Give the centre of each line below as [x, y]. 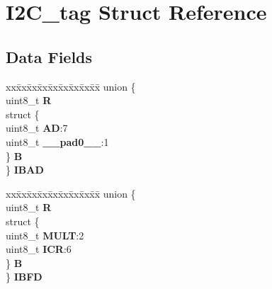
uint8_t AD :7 [37, 128]
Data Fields [49, 56]
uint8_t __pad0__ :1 [57, 141]
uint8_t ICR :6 [39, 249]
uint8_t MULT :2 [45, 235]
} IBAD [25, 170]
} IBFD [24, 277]
